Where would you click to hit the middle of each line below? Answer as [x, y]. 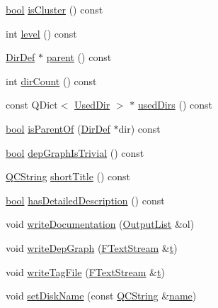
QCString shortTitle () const [68, 176]
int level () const [41, 33]
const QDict [32, 105]
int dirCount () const [51, 81]
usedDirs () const [175, 105]
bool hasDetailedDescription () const [85, 200]
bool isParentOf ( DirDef [58, 128]
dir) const [139, 128]
